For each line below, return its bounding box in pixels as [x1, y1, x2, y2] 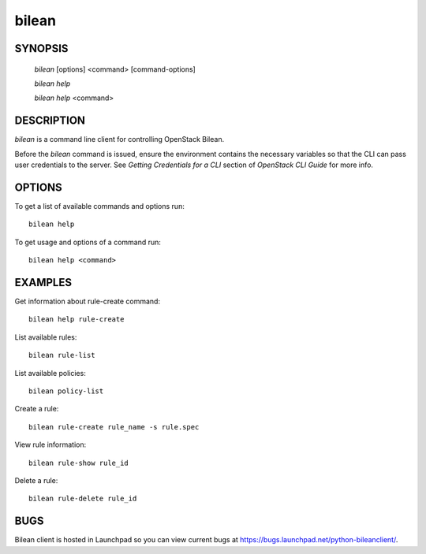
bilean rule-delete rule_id [28, 494, 137, 504]
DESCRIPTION [14, 114, 86, 128]
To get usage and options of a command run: [14, 237, 162, 247]
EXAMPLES [14, 276, 73, 289]
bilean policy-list [28, 386, 104, 396]
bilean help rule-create [28, 315, 125, 324]
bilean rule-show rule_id [28, 458, 129, 467]
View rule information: [14, 440, 87, 449]
